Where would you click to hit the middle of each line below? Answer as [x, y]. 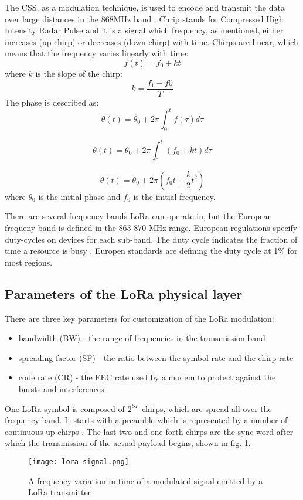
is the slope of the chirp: [79, 73]
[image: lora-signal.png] [79, 462]
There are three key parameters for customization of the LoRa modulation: [139, 318]
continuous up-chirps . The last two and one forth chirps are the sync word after [149, 431]
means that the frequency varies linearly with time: [97, 53]
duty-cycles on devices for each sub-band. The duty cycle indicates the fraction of [151, 239]
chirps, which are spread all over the [207, 408]
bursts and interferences [61, 388]
